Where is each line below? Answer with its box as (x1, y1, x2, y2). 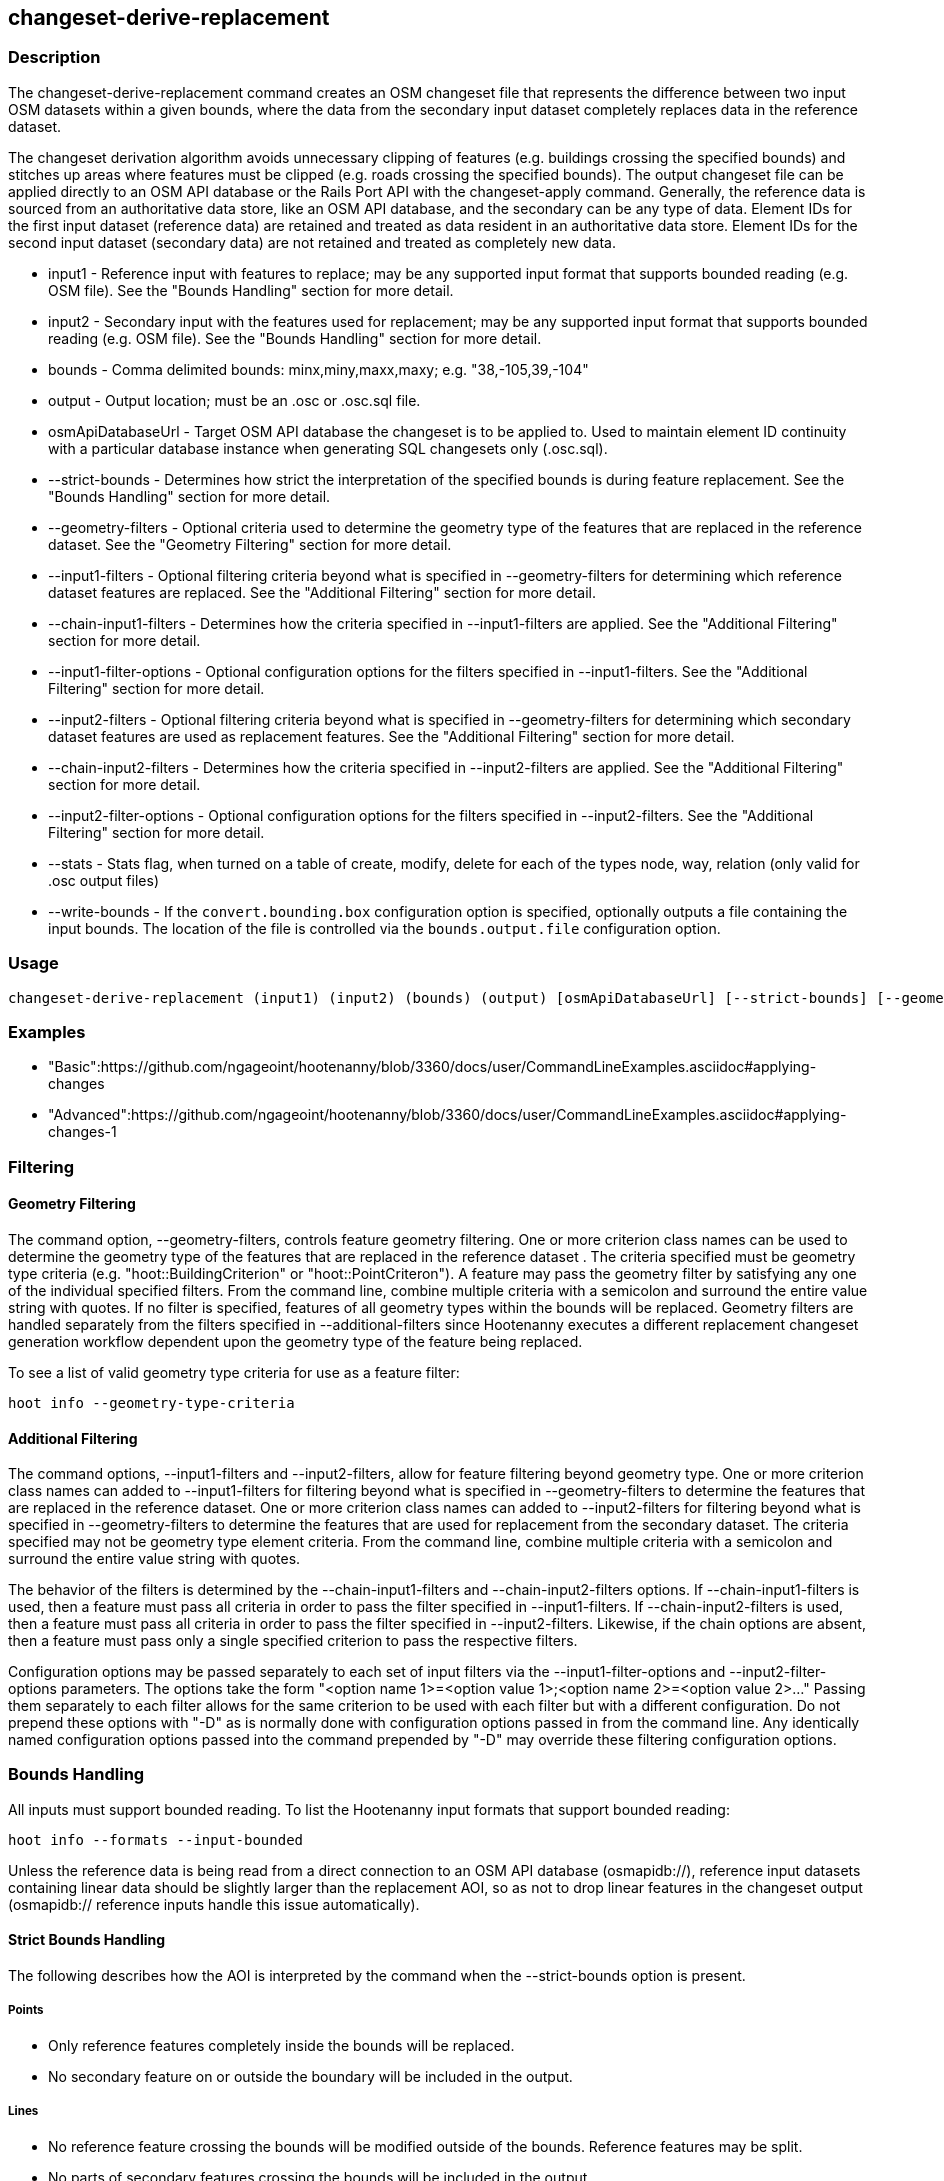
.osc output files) (48, 871, 159, 889)
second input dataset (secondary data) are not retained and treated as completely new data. (8, 233, 616, 251)
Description (8, 47, 101, 68)
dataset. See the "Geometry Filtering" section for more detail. (48, 535, 452, 553)
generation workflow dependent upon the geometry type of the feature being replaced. (8, 1332, 583, 1350)
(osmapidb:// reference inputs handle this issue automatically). (8, 1895, 420, 1913)
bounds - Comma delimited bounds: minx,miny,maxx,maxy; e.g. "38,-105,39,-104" (48, 360, 589, 378)
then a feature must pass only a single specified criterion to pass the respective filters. (8, 1632, 578, 1650)
